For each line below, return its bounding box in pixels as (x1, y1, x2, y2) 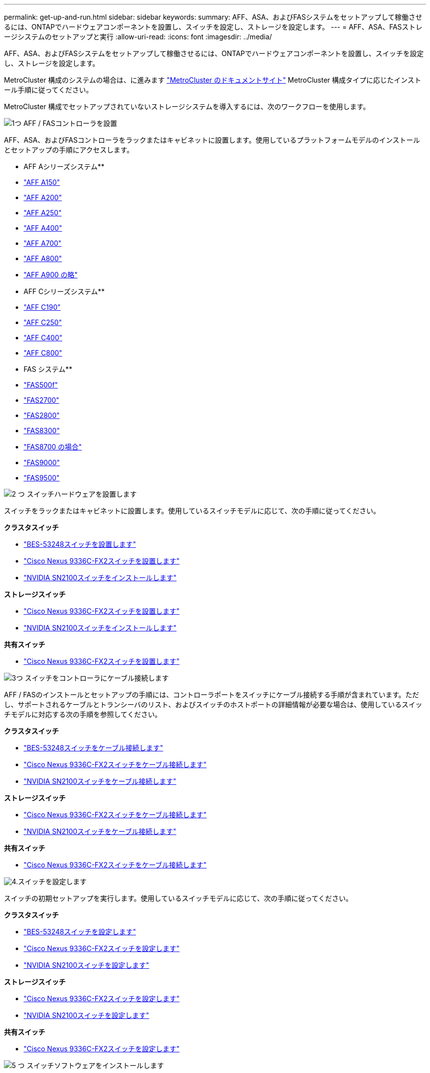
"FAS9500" (24, 474, 60, 482)
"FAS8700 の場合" (24, 443, 82, 451)
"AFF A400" (24, 224, 62, 232)
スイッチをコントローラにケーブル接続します (25, 674, 169, 682)
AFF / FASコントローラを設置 (23, 119, 117, 127)
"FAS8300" (24, 426, 60, 435)
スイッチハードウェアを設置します (27, 490, 137, 498)
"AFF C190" (24, 303, 61, 311)
